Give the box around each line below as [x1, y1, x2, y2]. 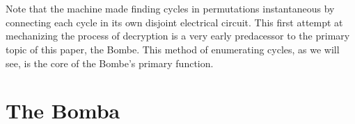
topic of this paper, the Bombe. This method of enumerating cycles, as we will [6, 42, 340, 56]
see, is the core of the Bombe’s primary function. [6, 55, 214, 70]
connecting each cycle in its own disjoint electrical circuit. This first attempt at [6, 15, 343, 29]
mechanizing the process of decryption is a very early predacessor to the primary [6, 28, 350, 43]
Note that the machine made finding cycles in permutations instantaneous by [6, 1, 335, 16]
